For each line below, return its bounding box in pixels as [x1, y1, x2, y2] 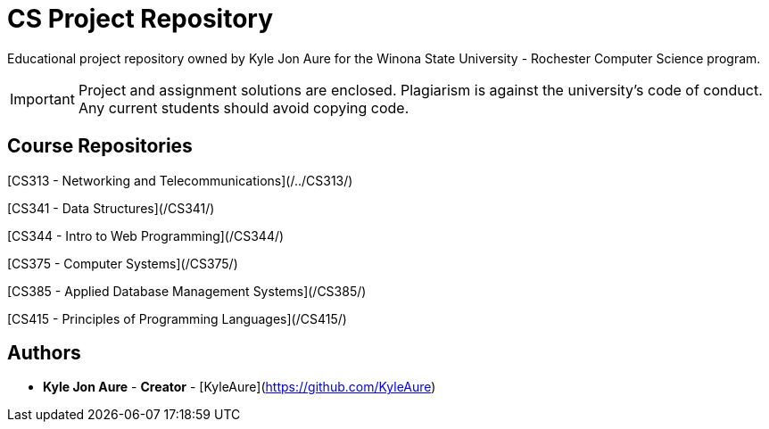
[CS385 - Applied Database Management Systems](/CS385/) [7, 283, 367, 299]
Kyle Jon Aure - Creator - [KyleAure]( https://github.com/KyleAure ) [43, 379, 436, 395]
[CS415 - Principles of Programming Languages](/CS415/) [7, 310, 347, 326]
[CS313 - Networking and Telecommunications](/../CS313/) [7, 172, 353, 188]
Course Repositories [7, 135, 193, 158]
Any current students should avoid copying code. [78, 98, 409, 117]
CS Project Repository [7, 4, 274, 34]
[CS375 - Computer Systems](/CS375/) [7, 255, 238, 271]
